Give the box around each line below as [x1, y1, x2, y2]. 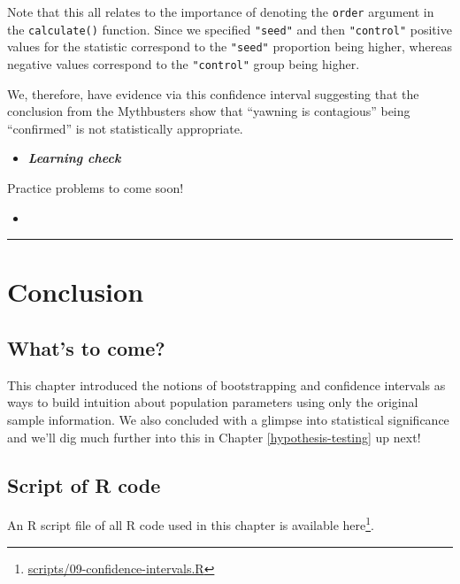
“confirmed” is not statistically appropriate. [7, 119, 243, 137]
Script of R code [7, 471, 161, 498]
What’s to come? [7, 334, 165, 361]
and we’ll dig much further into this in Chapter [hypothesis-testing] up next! [7, 427, 421, 446]
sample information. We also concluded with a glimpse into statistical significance [7, 410, 449, 428]
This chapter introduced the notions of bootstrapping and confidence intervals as [7, 375, 446, 394]
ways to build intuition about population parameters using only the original [7, 393, 418, 411]
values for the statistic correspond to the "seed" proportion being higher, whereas [7, 37, 452, 56]
